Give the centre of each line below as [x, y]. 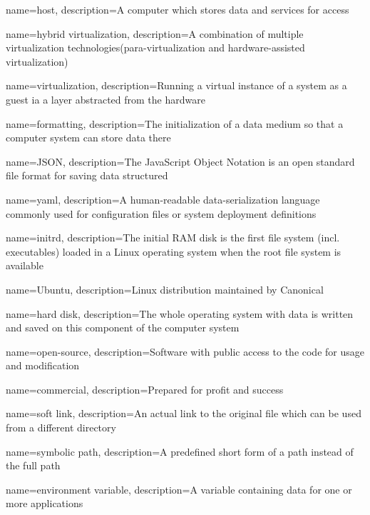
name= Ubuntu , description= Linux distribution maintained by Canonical [165, 289]
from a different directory [61, 427]
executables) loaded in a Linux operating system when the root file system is [174, 251]
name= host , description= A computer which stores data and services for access [178, 9]
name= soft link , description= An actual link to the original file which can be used [184, 413]
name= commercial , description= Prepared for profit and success [145, 389]
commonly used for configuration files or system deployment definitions [161, 213]
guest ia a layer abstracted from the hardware [106, 99]
